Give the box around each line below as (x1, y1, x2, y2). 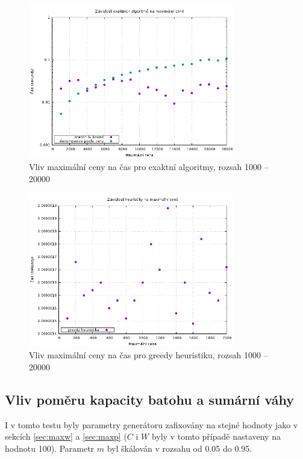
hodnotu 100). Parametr (5, 442, 95, 454)
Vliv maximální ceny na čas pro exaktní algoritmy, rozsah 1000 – (29, 160, 269, 173)
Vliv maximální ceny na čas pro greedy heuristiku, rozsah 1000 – (29, 349, 268, 361)
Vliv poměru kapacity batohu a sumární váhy (5, 390, 294, 408)
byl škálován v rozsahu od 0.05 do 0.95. (107, 442, 252, 454)
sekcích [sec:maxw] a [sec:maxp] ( (5, 430, 127, 443)
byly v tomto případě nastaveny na (151, 430, 281, 443)
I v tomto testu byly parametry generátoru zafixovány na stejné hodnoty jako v (5, 418, 298, 431)
